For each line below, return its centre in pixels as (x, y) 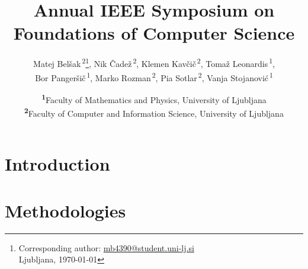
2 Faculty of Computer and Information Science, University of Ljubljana (154, 112)
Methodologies (65, 210)
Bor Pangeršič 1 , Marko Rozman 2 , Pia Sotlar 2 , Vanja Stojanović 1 (154, 76)
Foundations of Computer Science (154, 33)
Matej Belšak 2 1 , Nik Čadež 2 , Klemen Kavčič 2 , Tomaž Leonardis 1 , (154, 63)
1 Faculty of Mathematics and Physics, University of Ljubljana (154, 98)
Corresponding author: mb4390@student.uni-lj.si (106, 247)
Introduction (57, 164)
